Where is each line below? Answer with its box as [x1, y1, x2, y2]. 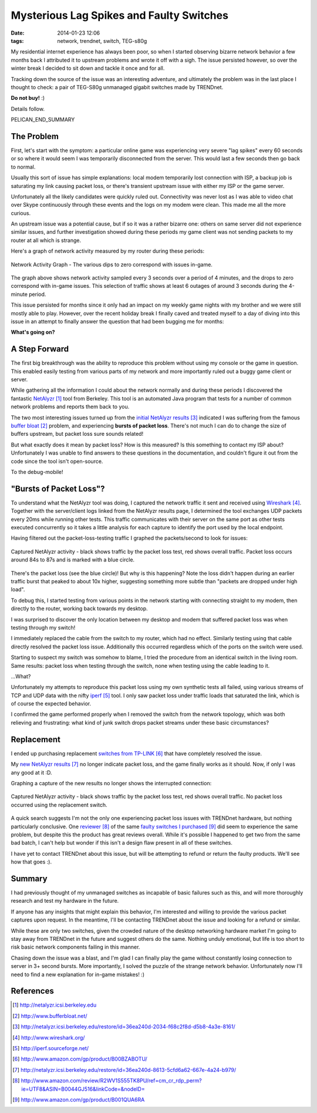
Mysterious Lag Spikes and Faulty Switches [11, 9, 229, 22]
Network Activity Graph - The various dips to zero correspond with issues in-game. [11, 261, 213, 268]
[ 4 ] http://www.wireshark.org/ [12, 1034, 85, 1041]
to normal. [11, 163, 36, 170]
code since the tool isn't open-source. [11, 458, 103, 465]
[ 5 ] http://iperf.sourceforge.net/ [12, 1044, 89, 1051]
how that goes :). [11, 858, 52, 866]
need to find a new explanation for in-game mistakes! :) [11, 971, 145, 978]
